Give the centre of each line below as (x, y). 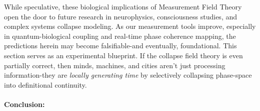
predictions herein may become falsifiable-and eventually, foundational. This (120, 46)
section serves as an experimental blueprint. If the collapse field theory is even (123, 55)
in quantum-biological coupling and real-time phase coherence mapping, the (120, 36)
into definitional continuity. (45, 84)
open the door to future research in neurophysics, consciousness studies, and (121, 16)
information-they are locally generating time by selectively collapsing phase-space (128, 75)
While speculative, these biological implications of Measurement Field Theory (123, 6)
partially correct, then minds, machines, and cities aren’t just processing (115, 65)
